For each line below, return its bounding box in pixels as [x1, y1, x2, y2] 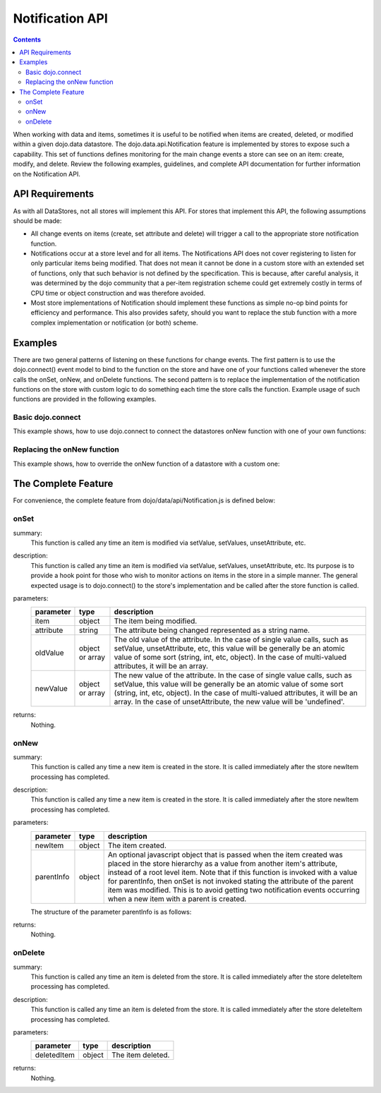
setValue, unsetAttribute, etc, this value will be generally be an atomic [114, 644, 346, 653]
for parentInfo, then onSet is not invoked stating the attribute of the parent [107, 876, 354, 886]
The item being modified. [114, 616, 198, 626]
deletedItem [35, 1050, 75, 1060]
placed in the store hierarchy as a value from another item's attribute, [107, 858, 338, 868]
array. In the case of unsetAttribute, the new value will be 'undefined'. [114, 697, 345, 707]
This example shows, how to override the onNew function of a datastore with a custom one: [13, 459, 280, 468]
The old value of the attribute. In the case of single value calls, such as [114, 635, 349, 645]
